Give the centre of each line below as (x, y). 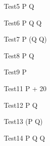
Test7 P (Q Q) (25, 39)
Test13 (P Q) (23, 121)
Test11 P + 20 (25, 88)
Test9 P (15, 72)
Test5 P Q (19, 6)
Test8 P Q (19, 55)
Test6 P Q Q (23, 22)
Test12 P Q (21, 105)
